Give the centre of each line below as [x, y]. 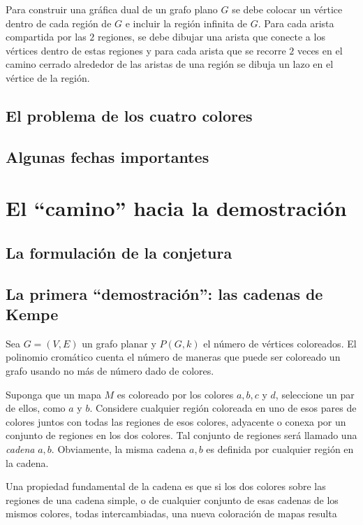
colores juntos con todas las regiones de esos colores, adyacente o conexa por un [176, 421]
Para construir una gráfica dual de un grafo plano [112, 9]
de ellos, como [36, 408]
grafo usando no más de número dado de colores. [110, 371]
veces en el [320, 50]
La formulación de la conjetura [119, 252]
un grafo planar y [119, 343]
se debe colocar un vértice [287, 9]
